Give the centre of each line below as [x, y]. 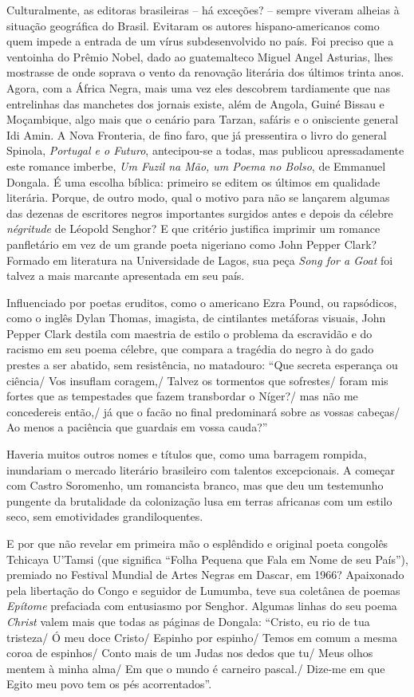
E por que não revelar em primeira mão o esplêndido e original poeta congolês [197, 543]
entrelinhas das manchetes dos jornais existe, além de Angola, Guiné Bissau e [195, 103]
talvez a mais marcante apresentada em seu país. [126, 276]
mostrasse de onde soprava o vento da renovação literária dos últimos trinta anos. [205, 72]
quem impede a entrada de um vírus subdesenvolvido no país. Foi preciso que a [200, 41]
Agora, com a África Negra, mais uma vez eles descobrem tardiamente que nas [199, 87]
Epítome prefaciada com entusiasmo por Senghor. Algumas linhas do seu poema [202, 606]
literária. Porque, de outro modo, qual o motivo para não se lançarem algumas [198, 197]
